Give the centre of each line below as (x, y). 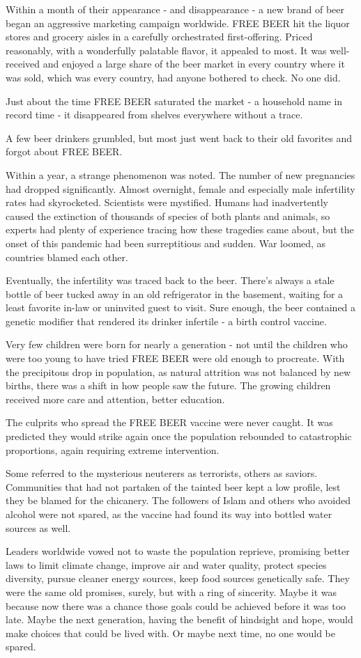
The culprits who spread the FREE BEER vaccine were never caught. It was (169, 422)
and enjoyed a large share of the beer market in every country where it (194, 64)
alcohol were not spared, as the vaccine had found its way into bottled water (169, 514)
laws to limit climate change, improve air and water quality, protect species (166, 564)
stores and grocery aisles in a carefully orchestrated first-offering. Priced (159, 37)
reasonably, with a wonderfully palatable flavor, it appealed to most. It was (166, 50)
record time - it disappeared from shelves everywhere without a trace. (154, 115)
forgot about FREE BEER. (64, 151)
